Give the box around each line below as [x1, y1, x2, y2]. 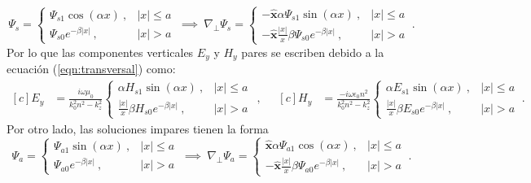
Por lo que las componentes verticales [7, 43, 194, 60]
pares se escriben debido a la [241, 43, 384, 60]
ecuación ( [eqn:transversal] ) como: [7, 60, 176, 77]
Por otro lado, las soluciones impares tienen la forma [7, 120, 269, 137]
